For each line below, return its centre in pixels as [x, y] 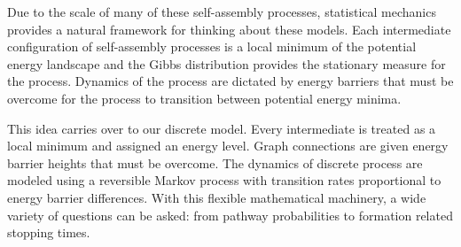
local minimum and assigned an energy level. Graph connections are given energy [228, 146]
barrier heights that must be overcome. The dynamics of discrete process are [215, 162]
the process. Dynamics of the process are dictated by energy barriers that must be [230, 81]
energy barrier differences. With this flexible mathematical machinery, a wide [217, 197]
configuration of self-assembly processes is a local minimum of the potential [212, 46]
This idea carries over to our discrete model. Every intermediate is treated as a [222, 128]
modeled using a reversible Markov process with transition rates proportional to [224, 180]
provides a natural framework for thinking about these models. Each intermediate [229, 29]
